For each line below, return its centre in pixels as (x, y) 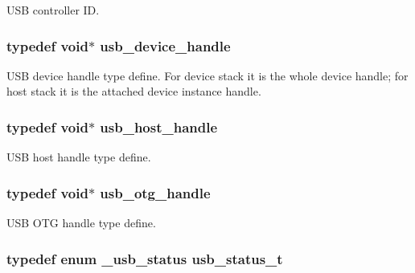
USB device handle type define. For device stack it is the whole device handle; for (207, 75)
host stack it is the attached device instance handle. (134, 91)
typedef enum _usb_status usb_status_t (145, 258)
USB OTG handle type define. (81, 223)
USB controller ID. (53, 10)
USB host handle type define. (79, 157)
